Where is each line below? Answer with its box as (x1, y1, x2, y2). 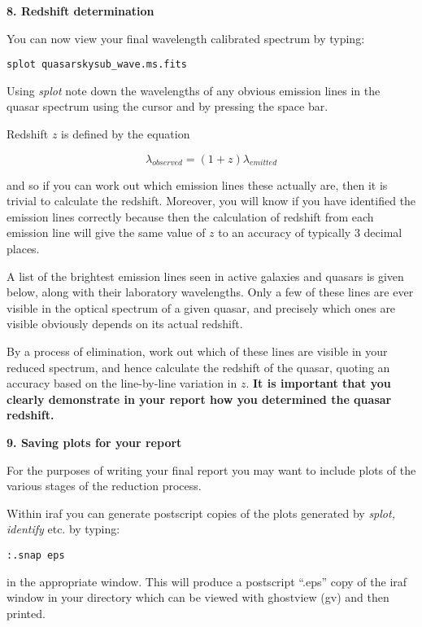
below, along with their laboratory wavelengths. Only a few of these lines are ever (7, 283, 414, 300)
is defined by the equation (61, 125, 190, 142)
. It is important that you (246, 375, 391, 392)
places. (7, 240, 40, 256)
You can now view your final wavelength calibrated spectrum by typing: (7, 29, 365, 46)
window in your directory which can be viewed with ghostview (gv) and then (7, 589, 389, 606)
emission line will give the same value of (7, 224, 206, 241)
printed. (7, 604, 46, 621)
